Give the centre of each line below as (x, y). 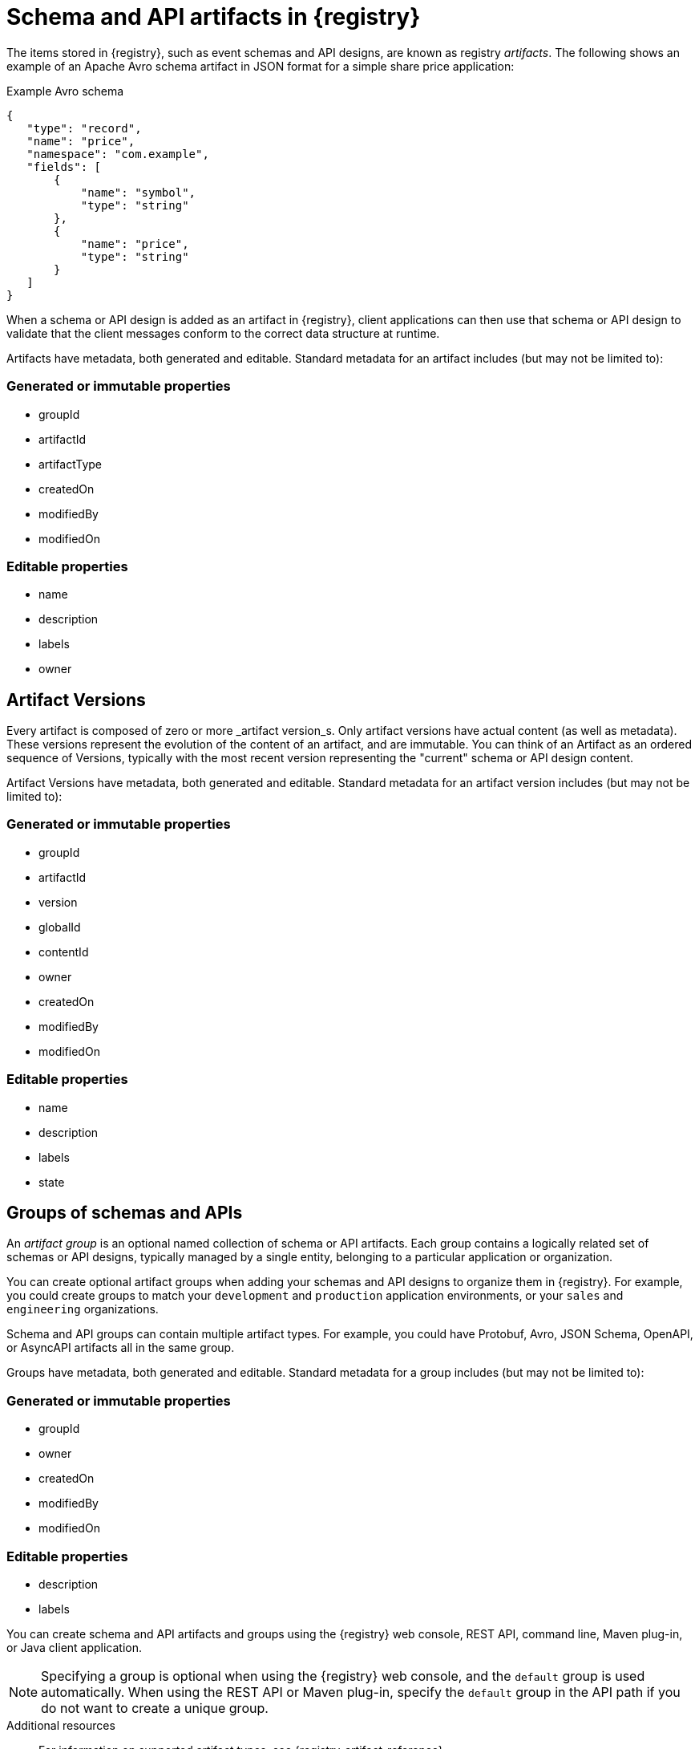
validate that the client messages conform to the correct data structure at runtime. (223, 333)
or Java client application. (75, 1647)
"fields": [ (64, 166)
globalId (60, 927)
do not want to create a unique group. (155, 1708)
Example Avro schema (65, 91)
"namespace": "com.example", (118, 154)
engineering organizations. (83, 1309)
